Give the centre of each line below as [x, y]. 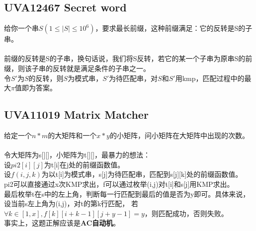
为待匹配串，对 [133, 78]
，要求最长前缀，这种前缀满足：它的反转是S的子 [174, 28]
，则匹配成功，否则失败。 [186, 213]
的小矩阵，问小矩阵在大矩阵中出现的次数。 [179, 135]
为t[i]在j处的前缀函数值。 [84, 164]
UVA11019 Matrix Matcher [76, 115]
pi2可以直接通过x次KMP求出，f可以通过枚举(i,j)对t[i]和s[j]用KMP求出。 [119, 184]
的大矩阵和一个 [72, 135]
